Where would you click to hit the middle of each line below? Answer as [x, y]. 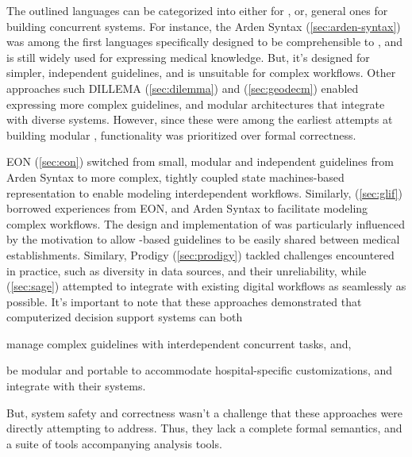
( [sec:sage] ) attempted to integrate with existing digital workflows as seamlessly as [206, 286]
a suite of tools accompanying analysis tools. [114, 443]
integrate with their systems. [76, 386]
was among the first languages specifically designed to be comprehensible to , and [205, 42]
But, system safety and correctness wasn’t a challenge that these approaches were [205, 412]
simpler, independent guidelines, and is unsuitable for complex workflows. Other [201, 73]
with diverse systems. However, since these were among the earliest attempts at [200, 119]
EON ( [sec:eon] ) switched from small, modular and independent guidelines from [200, 161]
